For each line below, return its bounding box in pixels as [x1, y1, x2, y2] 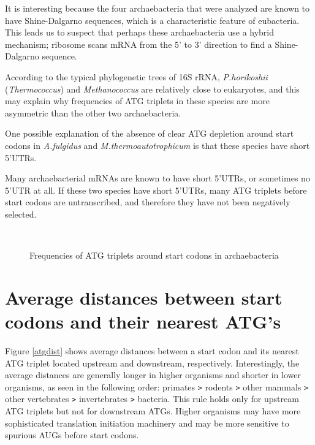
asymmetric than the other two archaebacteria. [5, 106, 181, 119]
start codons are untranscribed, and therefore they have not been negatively [5, 196, 290, 208]
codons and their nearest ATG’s [5, 309, 281, 334]
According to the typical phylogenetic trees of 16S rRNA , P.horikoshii [5, 70, 268, 83]
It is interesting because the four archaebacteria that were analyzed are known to [5, 2, 310, 14]
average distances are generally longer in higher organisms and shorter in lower [5, 368, 301, 381]
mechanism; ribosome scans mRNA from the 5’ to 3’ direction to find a [5, 37, 272, 50]
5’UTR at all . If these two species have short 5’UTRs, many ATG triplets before [5, 183, 307, 196]
